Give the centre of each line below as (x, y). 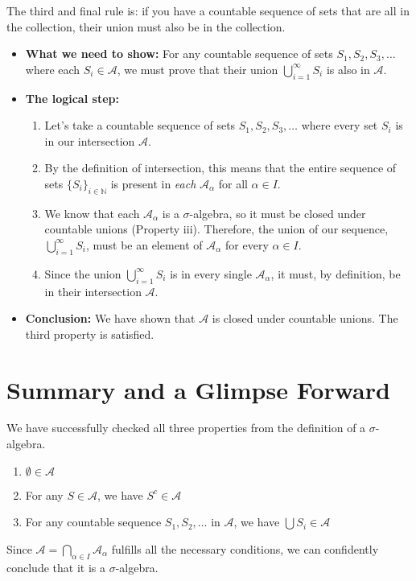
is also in (348, 69)
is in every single (211, 273)
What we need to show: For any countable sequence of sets (179, 54)
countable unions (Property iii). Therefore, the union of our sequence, (216, 229)
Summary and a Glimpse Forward (198, 389)
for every (247, 244)
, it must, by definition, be (336, 273)
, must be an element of (144, 244)
